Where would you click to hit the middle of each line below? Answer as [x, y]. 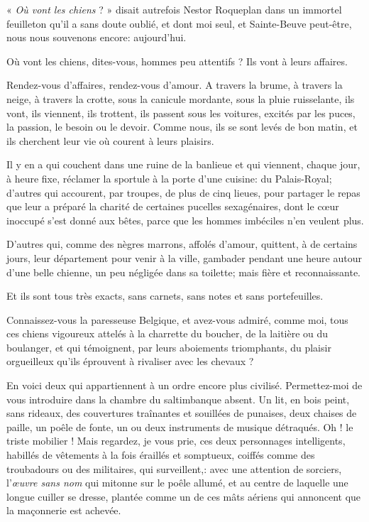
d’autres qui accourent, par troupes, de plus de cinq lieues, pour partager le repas [183, 192]
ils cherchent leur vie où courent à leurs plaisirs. [110, 140]
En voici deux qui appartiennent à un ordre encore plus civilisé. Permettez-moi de [184, 385]
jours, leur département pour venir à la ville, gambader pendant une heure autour [184, 257]
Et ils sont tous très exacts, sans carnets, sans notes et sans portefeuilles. [165, 296]
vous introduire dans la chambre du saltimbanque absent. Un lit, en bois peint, [178, 399]
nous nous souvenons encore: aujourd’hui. [97, 37]
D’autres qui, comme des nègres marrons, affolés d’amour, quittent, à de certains [182, 244]
